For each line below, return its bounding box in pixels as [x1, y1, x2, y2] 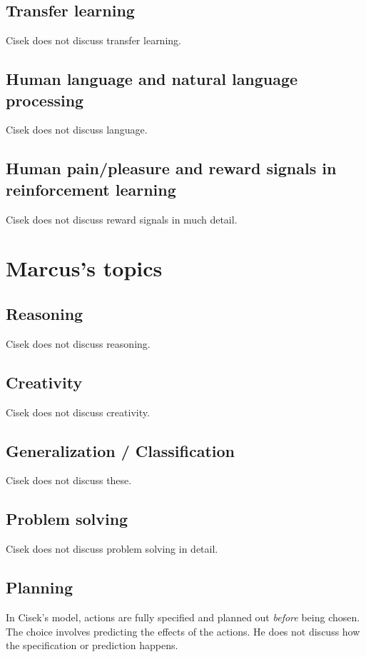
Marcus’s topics [6, 254, 163, 283]
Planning [6, 576, 73, 598]
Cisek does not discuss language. [6, 122, 148, 137]
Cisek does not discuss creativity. [6, 404, 150, 419]
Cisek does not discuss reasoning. [6, 336, 151, 351]
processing [6, 89, 84, 111]
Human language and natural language [6, 68, 298, 90]
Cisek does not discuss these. [6, 473, 132, 488]
